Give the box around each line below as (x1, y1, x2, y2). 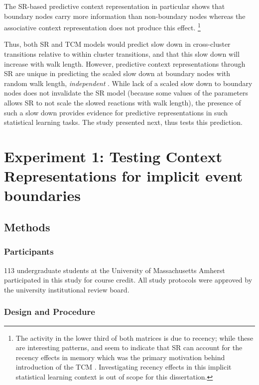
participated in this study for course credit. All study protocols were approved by (4, 275, 253, 285)
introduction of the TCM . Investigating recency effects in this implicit (15, 362, 232, 372)
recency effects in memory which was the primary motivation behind (15, 352, 225, 362)
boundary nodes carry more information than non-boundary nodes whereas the (4, 10, 246, 21)
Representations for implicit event (4, 166, 243, 186)
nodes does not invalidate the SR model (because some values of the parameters (4, 88, 248, 98)
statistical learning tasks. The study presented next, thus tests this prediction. (4, 117, 243, 127)
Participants (4, 245, 54, 258)
